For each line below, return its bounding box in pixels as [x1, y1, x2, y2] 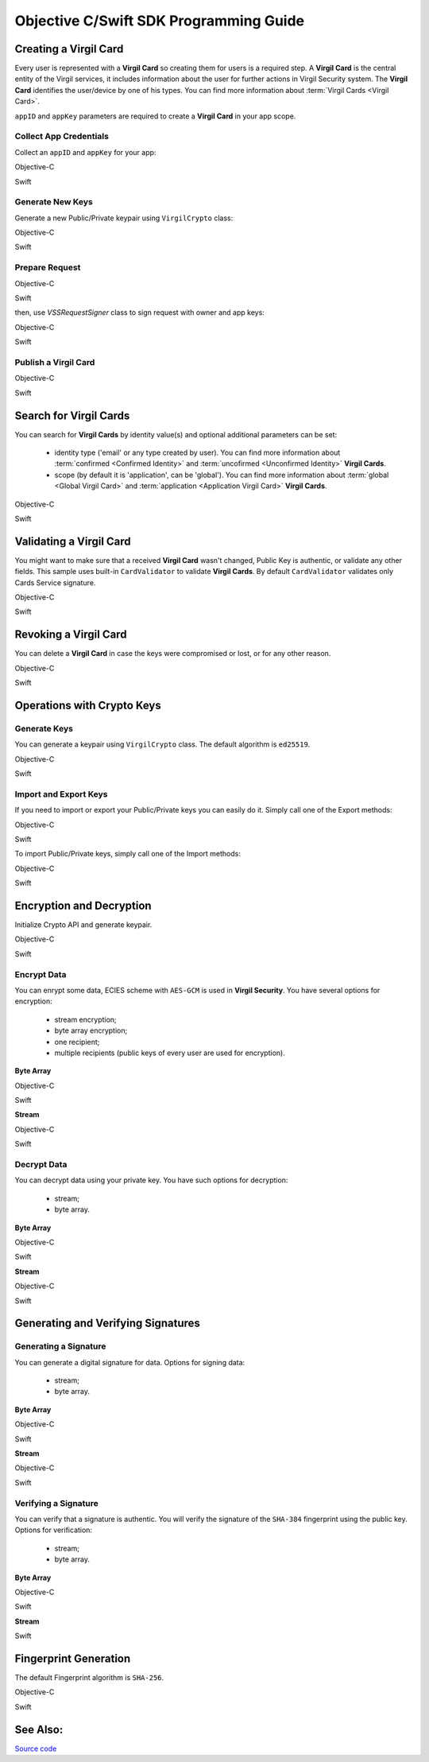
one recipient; [54, 1037, 100, 1046]
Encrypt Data [14, 968, 67, 980]
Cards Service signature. [14, 577, 96, 588]
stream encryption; [54, 1015, 117, 1024]
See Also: [14, 1722, 64, 1737]
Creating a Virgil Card [14, 42, 124, 56]
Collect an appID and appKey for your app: [14, 147, 157, 157]
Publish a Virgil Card [14, 356, 95, 367]
